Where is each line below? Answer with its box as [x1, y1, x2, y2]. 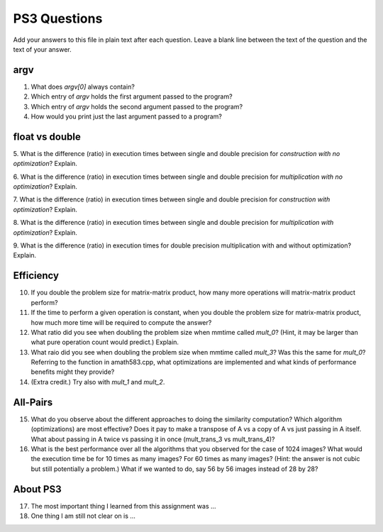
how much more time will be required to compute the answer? [30, 318, 212, 326]
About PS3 [13, 483, 62, 495]
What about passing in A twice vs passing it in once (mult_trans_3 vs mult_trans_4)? [30, 435, 276, 443]
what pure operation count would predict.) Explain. [30, 338, 179, 347]
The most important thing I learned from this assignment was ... [30, 501, 216, 510]
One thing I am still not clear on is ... [30, 511, 136, 521]
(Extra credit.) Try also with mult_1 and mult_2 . [30, 377, 165, 386]
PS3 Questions [13, 11, 103, 26]
